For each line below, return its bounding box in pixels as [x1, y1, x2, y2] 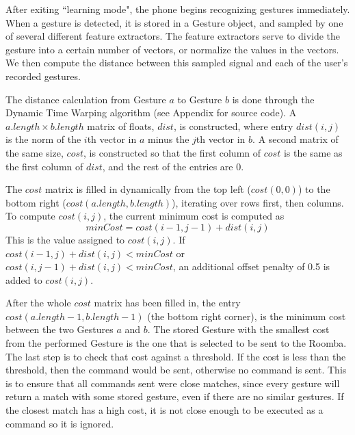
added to [5, 272, 42, 287]
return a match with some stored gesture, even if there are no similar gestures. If [5, 389, 344, 404]
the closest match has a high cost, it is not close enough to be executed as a [5, 403, 324, 417]
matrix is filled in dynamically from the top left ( [44, 182, 251, 196]
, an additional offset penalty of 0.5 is [172, 259, 330, 274]
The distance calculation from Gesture [5, 92, 166, 106]
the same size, [5, 145, 64, 159]
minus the [148, 132, 189, 146]
